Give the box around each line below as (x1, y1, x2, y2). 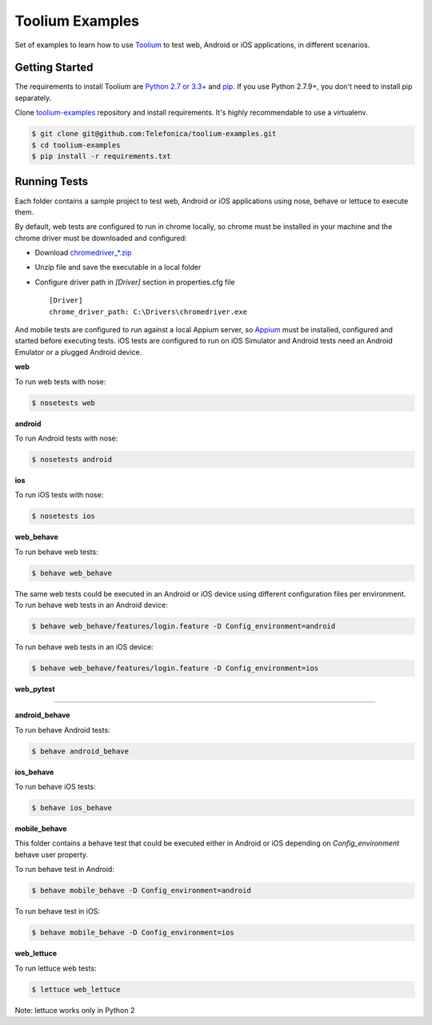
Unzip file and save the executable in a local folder (34, 263, 202, 272)
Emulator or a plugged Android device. (14, 347, 142, 356)
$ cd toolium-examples (31, 140, 121, 150)
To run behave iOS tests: (14, 782, 96, 792)
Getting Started (14, 61, 94, 74)
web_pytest (14, 684, 55, 693)
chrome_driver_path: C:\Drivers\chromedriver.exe (49, 307, 248, 316)
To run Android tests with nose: (14, 433, 118, 443)
